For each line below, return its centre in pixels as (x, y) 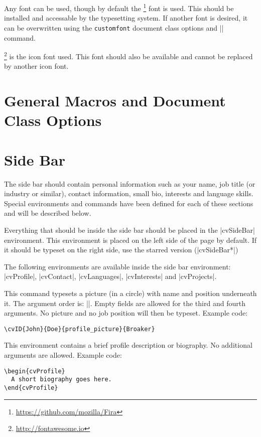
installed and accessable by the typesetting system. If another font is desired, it (126, 18)
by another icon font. (36, 66)
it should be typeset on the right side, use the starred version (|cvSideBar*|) (121, 250)
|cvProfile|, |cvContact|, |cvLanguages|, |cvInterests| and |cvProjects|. (110, 276)
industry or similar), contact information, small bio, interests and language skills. (129, 193)
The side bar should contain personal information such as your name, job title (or (130, 183)
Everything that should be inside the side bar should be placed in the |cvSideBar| (129, 230)
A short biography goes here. (61, 380)
